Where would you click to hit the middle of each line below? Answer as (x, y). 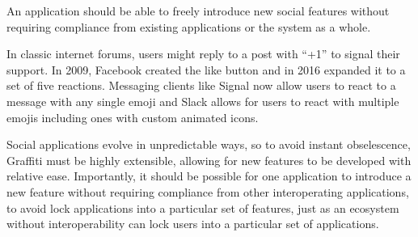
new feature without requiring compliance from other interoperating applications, (208, 191)
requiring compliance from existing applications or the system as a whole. (189, 26)
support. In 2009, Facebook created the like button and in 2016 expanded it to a (206, 69)
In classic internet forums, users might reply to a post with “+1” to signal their (203, 54)
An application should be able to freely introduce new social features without (198, 11)
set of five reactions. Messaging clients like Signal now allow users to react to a (201, 85)
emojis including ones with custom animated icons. (133, 117)
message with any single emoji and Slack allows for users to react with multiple (203, 101)
